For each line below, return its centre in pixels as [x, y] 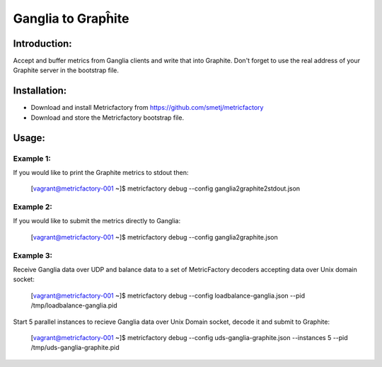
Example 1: [32, 158]
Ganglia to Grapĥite [71, 18]
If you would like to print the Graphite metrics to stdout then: [101, 172]
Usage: [29, 138]
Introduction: [42, 44]
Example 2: [33, 207]
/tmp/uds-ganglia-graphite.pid [75, 348]
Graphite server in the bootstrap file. [66, 70]
